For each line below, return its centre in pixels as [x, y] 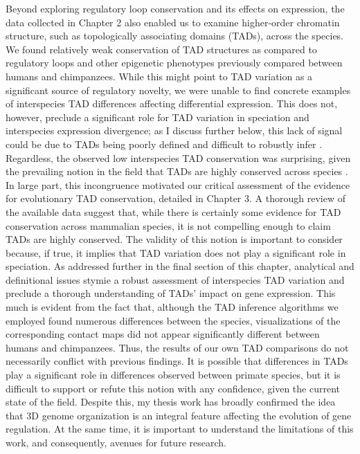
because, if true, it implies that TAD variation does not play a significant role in [176, 252]
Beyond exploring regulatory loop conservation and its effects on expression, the [175, 8]
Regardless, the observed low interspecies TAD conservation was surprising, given [178, 157]
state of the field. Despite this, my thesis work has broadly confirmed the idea [171, 402]
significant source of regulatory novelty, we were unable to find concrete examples [178, 90]
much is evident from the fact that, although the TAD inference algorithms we [172, 307]
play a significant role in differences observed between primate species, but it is [173, 375]
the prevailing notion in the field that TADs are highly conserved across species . [177, 171]
